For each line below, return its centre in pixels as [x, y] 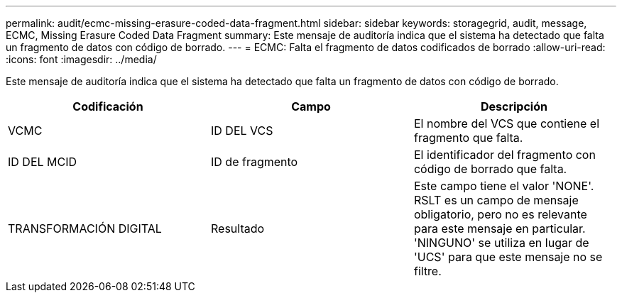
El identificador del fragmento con [504, 155]
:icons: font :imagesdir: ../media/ [81, 59]
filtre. [427, 271]
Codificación [108, 106]
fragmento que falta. [468, 138]
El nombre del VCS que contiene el [507, 123]
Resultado [238, 228]
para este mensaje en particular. [500, 228]
